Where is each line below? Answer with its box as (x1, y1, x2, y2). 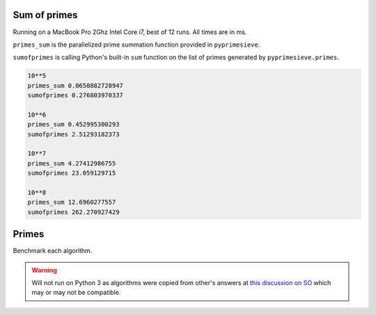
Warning (31, 266, 57, 274)
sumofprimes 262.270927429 (27, 208, 120, 216)
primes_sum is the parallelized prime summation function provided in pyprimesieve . (13, 40, 260, 49)
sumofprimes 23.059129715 (27, 169, 116, 177)
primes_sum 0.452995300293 (27, 120, 120, 129)
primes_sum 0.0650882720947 (27, 81, 123, 90)
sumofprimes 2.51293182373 (27, 130, 120, 138)
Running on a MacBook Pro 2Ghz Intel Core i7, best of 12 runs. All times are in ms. (13, 28, 247, 36)
